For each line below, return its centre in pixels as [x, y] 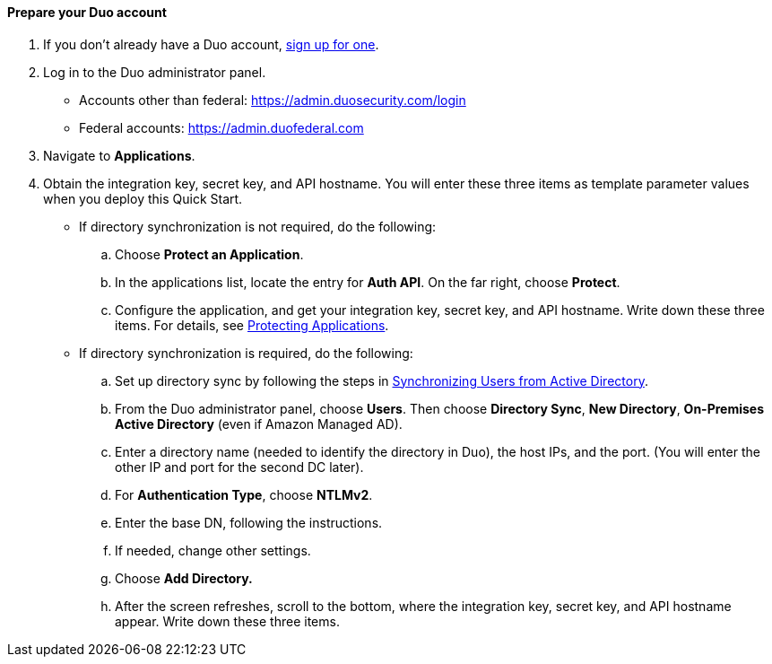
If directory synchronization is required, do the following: [246, 353]
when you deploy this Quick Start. [143, 198]
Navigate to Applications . [119, 155]
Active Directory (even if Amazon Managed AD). [259, 424]
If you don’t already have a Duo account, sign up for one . [211, 44]
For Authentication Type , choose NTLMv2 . [244, 494]
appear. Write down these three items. [227, 621]
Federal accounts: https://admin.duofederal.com [221, 127]
